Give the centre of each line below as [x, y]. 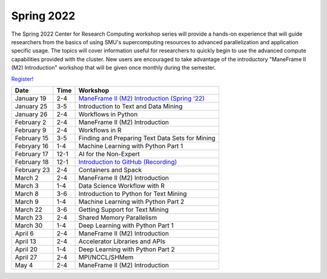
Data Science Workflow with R [121, 186]
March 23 [28, 217]
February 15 [31, 138]
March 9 [27, 202]
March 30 [29, 225]
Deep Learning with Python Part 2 [127, 249]
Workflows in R [100, 130]
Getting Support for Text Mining [124, 209]
